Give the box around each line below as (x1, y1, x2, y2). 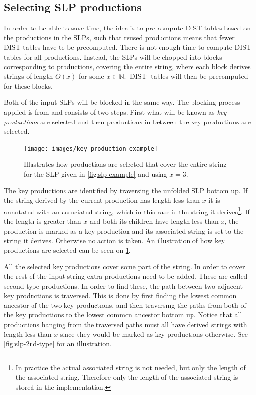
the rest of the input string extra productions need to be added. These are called (4, 271, 248, 281)
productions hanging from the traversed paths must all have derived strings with (4, 319, 247, 329)
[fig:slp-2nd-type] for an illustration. (4, 338, 112, 349)
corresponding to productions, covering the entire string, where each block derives (4, 61, 251, 71)
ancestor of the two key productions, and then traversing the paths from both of (4, 300, 246, 310)
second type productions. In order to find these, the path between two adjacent (4, 280, 243, 291)
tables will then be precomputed (151, 71, 248, 81)
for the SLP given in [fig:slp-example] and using (24, 168, 167, 179)
